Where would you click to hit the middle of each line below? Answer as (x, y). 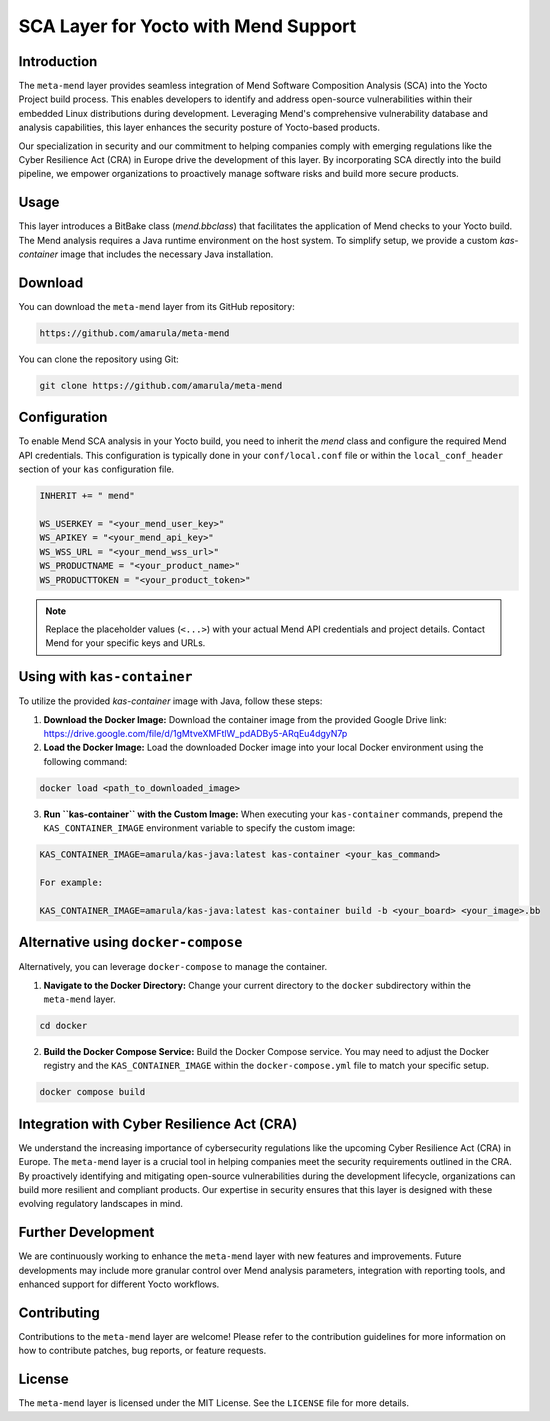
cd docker (63, 1025)
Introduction (58, 61)
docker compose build (92, 1092)
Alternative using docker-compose (130, 942)
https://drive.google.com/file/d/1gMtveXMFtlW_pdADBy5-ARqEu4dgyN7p (195, 734)
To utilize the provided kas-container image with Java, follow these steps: (170, 701)
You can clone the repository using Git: (98, 359)
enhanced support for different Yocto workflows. (119, 1284)
